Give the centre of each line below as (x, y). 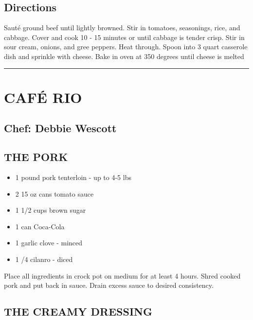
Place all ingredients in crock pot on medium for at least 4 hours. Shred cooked (122, 275)
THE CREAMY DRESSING (78, 311)
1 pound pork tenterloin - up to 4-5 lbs (73, 177)
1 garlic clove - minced (49, 243)
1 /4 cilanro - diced (44, 259)
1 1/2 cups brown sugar (51, 210)
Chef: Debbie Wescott (60, 128)
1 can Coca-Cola (40, 226)
